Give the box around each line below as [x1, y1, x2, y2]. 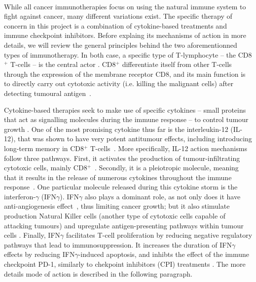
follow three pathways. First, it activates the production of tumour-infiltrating [4, 153, 240, 163]
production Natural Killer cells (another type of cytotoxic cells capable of [4, 211, 226, 221]
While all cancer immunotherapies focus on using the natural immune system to [4, 1, 246, 11]
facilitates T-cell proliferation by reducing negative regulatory [66, 230, 253, 240]
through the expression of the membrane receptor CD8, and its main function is [4, 68, 246, 79]
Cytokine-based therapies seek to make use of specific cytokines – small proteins [4, 104, 246, 115]
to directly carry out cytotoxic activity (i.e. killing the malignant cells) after [4, 78, 233, 89]
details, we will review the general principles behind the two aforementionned [4, 39, 237, 50]
